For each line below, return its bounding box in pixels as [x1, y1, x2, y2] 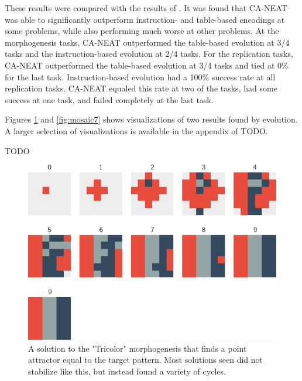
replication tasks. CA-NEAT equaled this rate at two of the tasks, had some [5, 82, 277, 94]
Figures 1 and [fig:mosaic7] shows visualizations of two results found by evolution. [5, 113, 298, 125]
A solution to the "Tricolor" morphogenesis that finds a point [28, 342, 247, 354]
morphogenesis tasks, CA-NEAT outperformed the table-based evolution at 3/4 [5, 36, 290, 48]
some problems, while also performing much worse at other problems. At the [5, 25, 279, 37]
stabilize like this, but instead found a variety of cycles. [28, 365, 226, 377]
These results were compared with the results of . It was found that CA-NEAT [5, 2, 287, 13]
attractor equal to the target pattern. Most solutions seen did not [28, 353, 263, 366]
